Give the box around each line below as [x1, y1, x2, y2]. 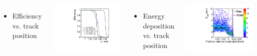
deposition [143, 20, 175, 30]
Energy [143, 10, 165, 20]
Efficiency [12, 10, 42, 20]
